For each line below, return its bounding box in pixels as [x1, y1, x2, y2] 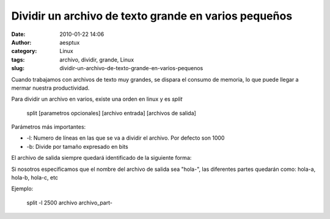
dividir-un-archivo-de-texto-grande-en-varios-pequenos [59, 65, 204, 72]
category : [11, 48, 37, 55]
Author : [11, 38, 32, 46]
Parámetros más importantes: [11, 123, 86, 131]
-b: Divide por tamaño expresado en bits [26, 143, 128, 150]
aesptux [59, 38, 80, 46]
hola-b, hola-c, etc [11, 174, 58, 181]
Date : [11, 31, 26, 38]
